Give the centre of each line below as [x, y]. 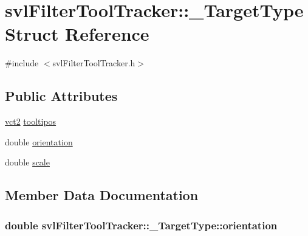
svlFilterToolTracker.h [94, 63]
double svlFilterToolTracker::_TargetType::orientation [141, 225]
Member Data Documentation [102, 195]
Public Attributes [61, 96]
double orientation [39, 141]
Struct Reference [77, 34]
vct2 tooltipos [31, 121]
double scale [27, 162]
